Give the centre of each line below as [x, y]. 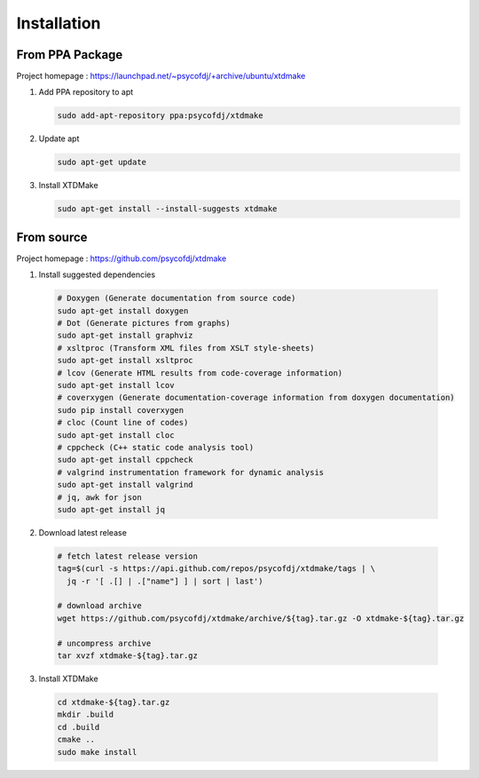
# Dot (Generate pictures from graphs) [144, 323]
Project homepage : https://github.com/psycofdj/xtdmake [122, 258]
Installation [59, 23]
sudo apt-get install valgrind [126, 485]
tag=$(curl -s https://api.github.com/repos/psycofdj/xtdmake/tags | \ [216, 569]
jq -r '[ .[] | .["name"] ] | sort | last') [165, 581]
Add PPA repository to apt [86, 92]
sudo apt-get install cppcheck [126, 460]
